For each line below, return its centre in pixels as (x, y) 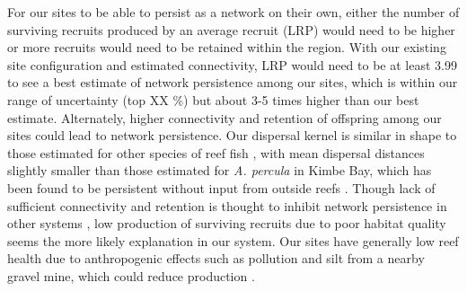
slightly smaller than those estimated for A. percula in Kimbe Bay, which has (220, 170)
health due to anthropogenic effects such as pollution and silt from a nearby (216, 258)
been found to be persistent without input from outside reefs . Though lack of (221, 187)
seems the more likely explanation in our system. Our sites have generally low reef (233, 240)
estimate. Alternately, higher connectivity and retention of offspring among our (225, 117)
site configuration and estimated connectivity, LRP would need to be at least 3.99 (232, 64)
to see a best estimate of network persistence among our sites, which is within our (233, 82)
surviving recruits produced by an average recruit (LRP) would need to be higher (231, 29)
